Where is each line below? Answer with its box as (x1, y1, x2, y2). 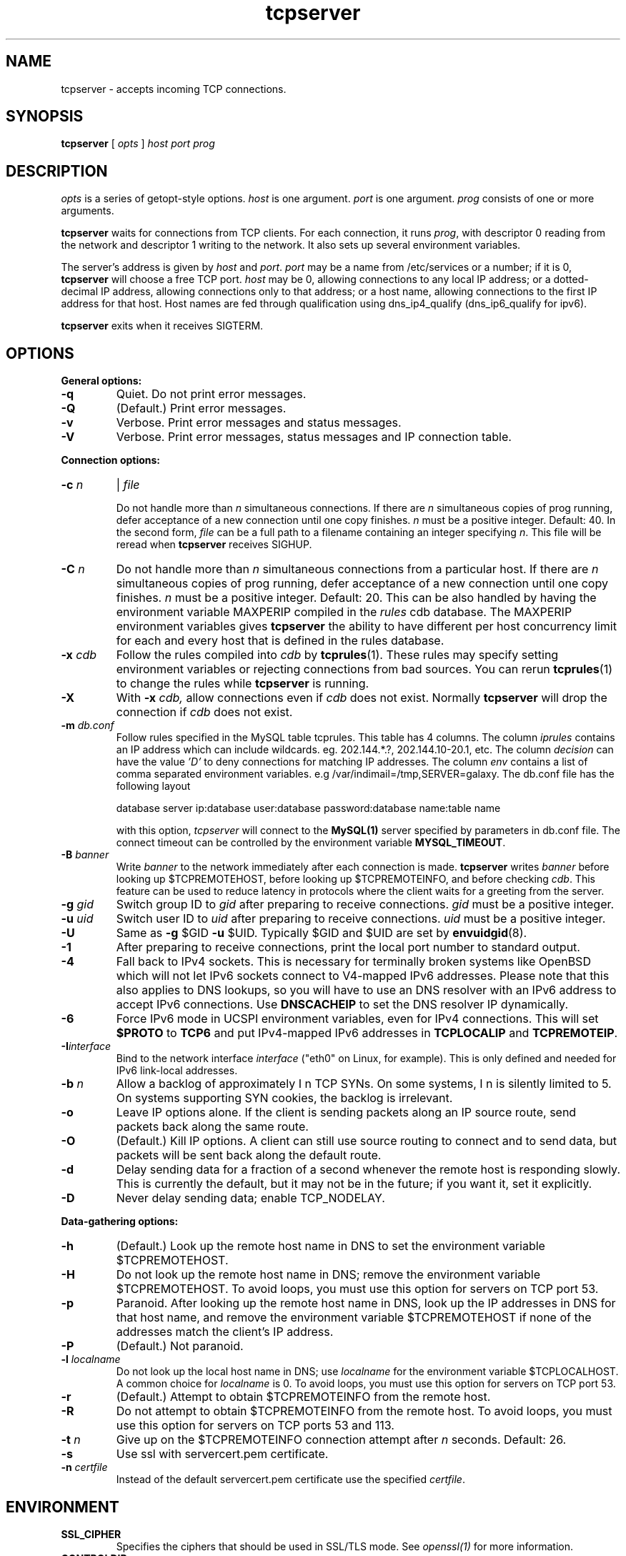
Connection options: (61, 454, 161, 467)
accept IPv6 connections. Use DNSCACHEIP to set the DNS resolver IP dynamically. (116, 997, 569, 1012)
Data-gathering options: (61, 1215, 179, 1228)
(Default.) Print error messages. (116, 401, 287, 416)
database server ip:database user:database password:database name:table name (116, 802, 501, 815)
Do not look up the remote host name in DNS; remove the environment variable (116, 1267, 541, 1282)
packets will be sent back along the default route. (116, 1148, 382, 1163)
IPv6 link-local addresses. (116, 1064, 238, 1077)
